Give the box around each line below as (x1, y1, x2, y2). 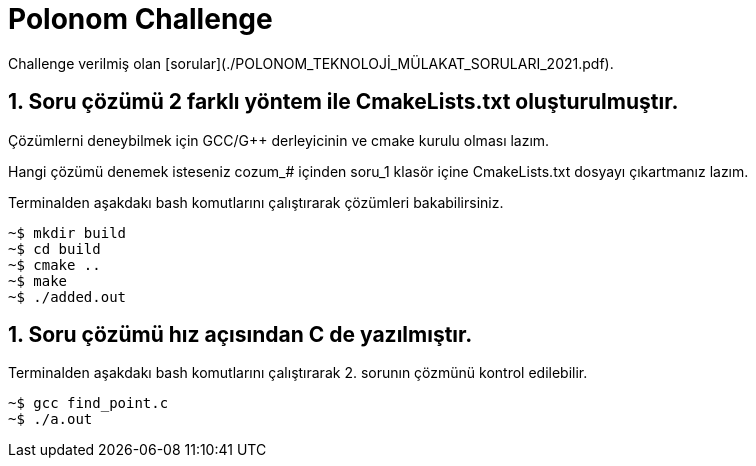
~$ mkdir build (8, 224, 127, 241)
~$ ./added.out (8, 288, 127, 305)
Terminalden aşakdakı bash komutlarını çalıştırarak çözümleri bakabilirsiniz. (8, 193, 504, 211)
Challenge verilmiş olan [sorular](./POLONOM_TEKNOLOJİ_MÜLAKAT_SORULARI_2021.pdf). (8, 54, 614, 72)
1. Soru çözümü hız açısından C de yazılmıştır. (8, 322, 473, 348)
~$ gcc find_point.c (8, 395, 169, 412)
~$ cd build (8, 240, 101, 257)
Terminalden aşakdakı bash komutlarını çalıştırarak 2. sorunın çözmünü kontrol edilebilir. (8, 364, 588, 382)
